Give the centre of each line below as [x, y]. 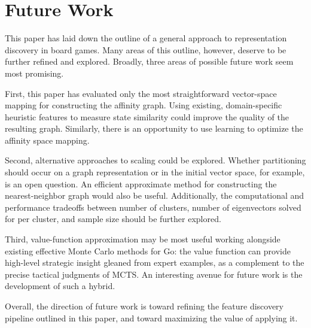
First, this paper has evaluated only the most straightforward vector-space [141, 93]
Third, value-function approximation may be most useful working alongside [143, 239]
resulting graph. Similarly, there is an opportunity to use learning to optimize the [154, 128]
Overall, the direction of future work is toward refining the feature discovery [144, 306]
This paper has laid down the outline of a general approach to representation [146, 38]
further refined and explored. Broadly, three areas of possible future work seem [149, 61]
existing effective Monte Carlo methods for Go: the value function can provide [148, 250]
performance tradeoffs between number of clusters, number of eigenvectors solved [153, 207]
